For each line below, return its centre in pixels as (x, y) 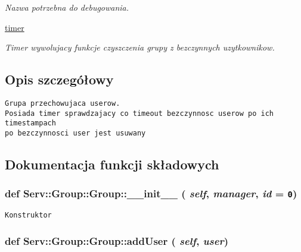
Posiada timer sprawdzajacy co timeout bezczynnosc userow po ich (139, 113)
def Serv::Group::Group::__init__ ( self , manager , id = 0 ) (151, 193)
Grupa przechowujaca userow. (63, 103)
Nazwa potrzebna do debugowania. (67, 7)
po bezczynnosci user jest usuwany (75, 133)
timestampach (30, 123)
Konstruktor (28, 215)
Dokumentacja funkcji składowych (112, 164)
